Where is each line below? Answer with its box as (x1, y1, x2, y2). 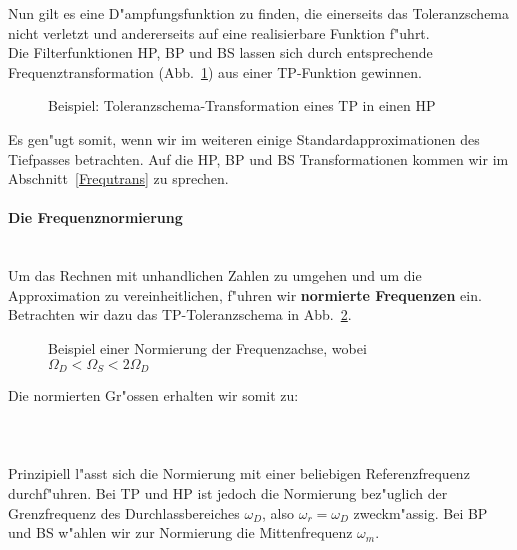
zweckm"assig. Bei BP (353, 502, 488, 523)
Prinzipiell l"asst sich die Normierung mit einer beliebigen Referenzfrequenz (8, 463, 470, 484)
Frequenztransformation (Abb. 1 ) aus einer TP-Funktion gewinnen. (8, 61, 422, 82)
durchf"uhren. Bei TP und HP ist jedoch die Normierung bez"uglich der (8, 482, 448, 503)
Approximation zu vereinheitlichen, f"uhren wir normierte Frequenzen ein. (8, 284, 482, 305)
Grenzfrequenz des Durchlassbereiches (8, 502, 240, 523)
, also (262, 502, 294, 523)
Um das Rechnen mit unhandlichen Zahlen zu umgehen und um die (8, 265, 422, 286)
